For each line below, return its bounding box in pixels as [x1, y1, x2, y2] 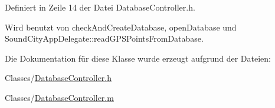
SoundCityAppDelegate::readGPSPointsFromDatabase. [5, 32, 204, 45]
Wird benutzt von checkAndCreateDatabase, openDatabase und [5, 21, 237, 33]
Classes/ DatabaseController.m [5, 91, 114, 103]
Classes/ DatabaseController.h [5, 72, 112, 84]
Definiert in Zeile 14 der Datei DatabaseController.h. [5, 1, 195, 13]
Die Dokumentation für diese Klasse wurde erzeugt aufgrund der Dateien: [5, 52, 271, 64]
